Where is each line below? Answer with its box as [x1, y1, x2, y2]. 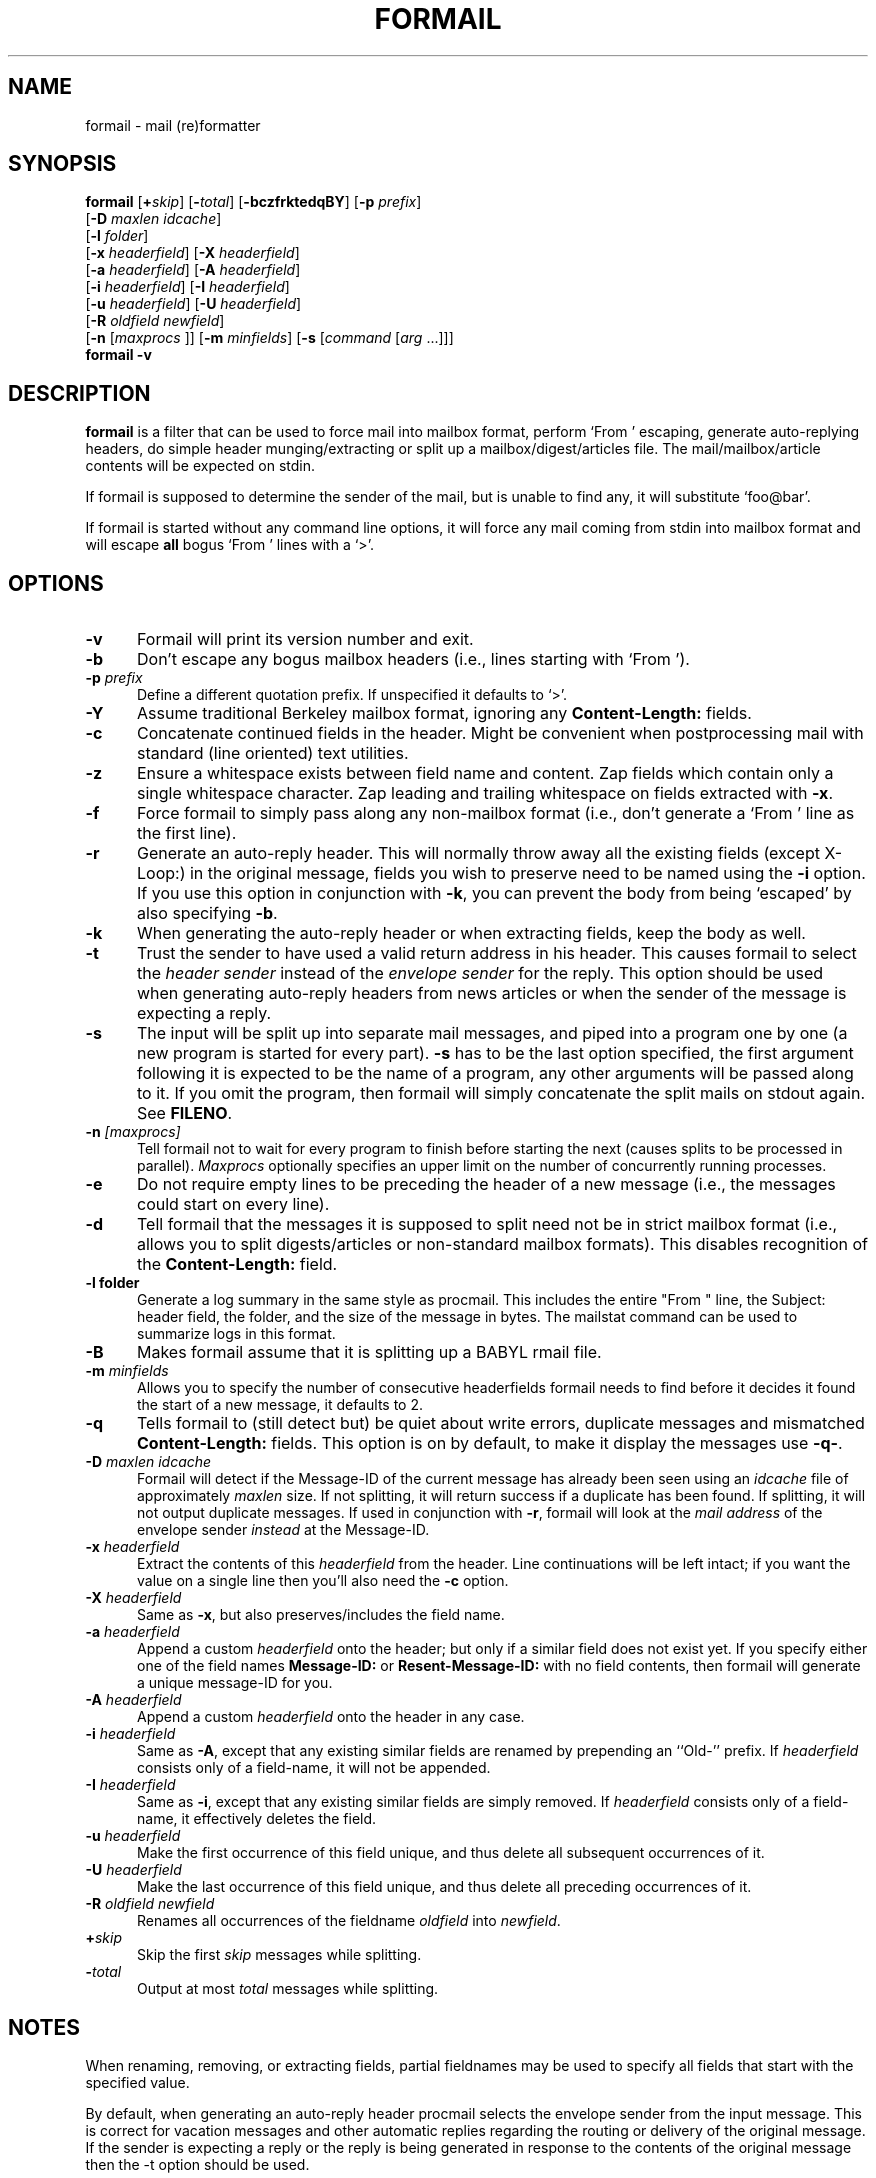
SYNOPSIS [8, 151, 117, 177]
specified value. [85, 2073, 190, 2091]
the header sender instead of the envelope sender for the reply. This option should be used [136, 963, 824, 984]
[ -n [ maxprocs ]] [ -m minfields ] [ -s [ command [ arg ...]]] [85, 329, 454, 347]
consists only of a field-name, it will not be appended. [137, 1759, 491, 1777]
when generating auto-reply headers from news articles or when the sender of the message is [136, 983, 847, 1004]
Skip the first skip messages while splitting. [137, 1946, 422, 1964]
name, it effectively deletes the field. [137, 1810, 377, 1828]
